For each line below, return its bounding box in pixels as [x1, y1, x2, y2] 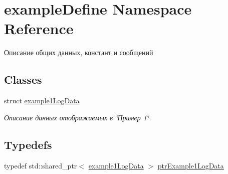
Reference [4, 18, 74, 39]
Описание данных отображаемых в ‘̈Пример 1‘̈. [4, 112, 151, 122]
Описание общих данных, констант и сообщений [4, 47, 153, 58]
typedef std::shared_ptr [4, 160, 77, 170]
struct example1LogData [4, 95, 80, 106]
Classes [4, 72, 42, 87]
